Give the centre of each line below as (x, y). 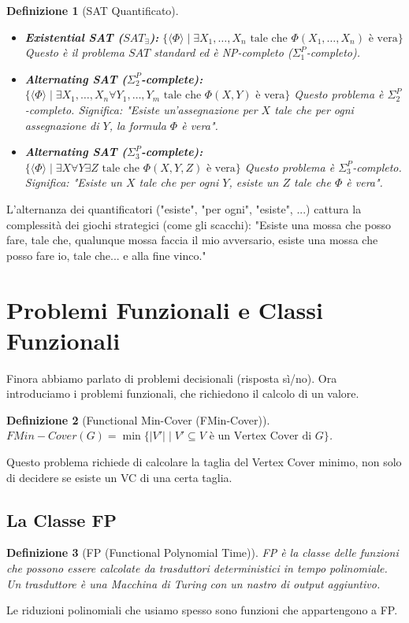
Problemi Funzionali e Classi (165, 309)
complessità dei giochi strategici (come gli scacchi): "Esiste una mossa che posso (199, 224)
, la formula (138, 125)
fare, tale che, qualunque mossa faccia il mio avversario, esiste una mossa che (192, 240)
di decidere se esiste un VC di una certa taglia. (119, 477)
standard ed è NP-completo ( (223, 52)
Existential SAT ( (74, 37)
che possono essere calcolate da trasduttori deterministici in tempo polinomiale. (197, 567)
